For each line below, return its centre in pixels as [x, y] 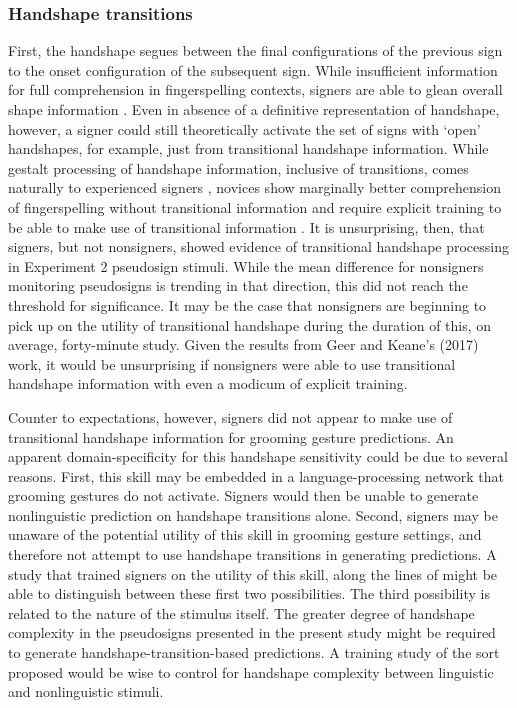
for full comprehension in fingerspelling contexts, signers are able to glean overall [255, 89]
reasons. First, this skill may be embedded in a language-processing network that [256, 475]
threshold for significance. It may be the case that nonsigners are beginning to [247, 304]
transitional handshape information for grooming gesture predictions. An [231, 436]
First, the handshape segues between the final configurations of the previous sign [255, 50]
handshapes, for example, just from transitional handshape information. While [248, 148]
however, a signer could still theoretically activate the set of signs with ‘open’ [244, 128]
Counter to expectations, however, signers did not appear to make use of [230, 416]
